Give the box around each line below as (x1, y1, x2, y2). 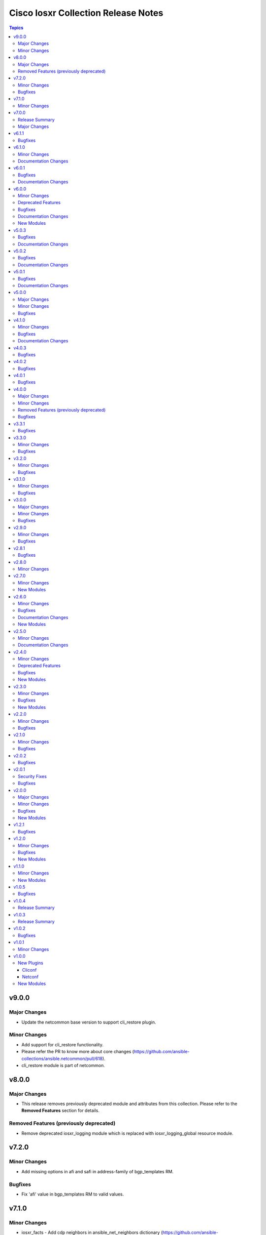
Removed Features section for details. (21, 1108, 100, 1113)
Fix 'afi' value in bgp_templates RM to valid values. (21, 1191, 124, 1197)
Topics (9, 25, 24, 31)
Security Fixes (18, 773, 47, 779)
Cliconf (22, 967, 37, 973)
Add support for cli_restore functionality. (21, 1041, 103, 1047)
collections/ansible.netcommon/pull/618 (21, 1055, 103, 1062)
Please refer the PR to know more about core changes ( (21, 1049, 134, 1055)
